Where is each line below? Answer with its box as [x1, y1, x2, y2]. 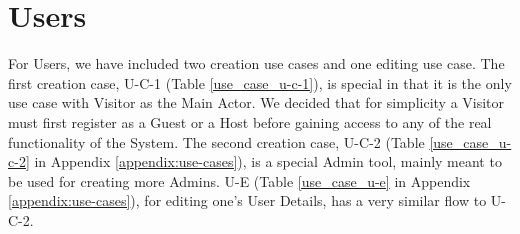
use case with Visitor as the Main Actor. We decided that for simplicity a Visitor [8, 92, 505, 113]
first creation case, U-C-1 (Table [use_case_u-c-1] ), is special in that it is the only [8, 72, 512, 93]
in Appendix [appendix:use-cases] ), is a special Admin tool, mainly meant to [34, 151, 502, 172]
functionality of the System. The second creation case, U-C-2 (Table [8, 131, 425, 152]
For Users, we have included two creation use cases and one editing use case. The [8, 53, 505, 74]
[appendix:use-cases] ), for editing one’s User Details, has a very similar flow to [8, 190, 487, 211]
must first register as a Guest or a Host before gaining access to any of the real [8, 111, 492, 132]
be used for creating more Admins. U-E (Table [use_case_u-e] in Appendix [8, 170, 471, 191]
